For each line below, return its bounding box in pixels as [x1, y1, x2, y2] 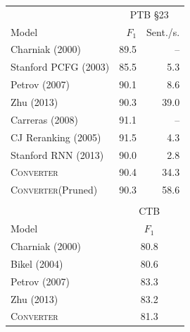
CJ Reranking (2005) [11, 129, 101, 144]
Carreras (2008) [11, 112, 78, 126]
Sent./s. [146, 24, 180, 39]
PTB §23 [129, 6, 169, 21]
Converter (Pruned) [11, 182, 98, 197]
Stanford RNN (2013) [11, 147, 104, 162]
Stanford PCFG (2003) [11, 59, 110, 74]
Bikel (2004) [11, 256, 63, 271]
